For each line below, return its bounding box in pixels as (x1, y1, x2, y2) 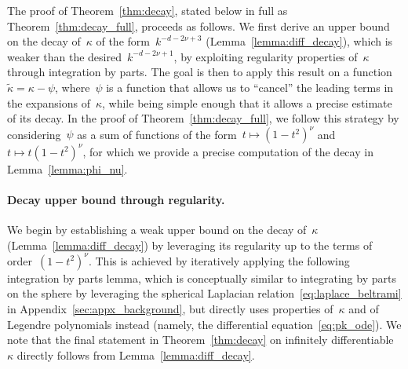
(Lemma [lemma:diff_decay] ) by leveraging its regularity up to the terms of (7, 236, 373, 253)
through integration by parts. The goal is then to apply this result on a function (7, 64, 392, 80)
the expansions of (7, 94, 90, 111)
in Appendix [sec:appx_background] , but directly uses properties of (7, 301, 333, 317)
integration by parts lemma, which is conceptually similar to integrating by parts (7, 269, 396, 286)
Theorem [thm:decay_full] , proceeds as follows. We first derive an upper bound (7, 17, 390, 34)
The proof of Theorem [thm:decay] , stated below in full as (7, 2, 288, 18)
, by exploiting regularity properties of (173, 48, 358, 64)
